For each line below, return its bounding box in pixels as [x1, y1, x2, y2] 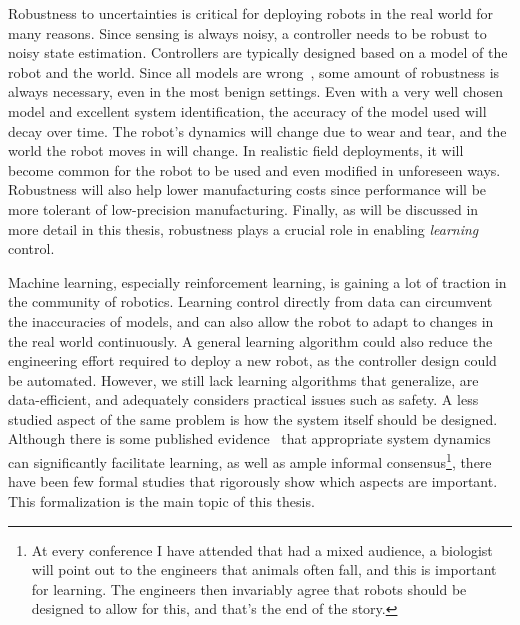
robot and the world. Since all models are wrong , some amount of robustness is [8, 61, 500, 82]
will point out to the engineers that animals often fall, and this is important [31, 559, 497, 580]
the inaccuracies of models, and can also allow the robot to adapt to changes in [8, 310, 494, 331]
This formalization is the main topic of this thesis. [8, 490, 315, 511]
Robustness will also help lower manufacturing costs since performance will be [8, 179, 487, 200]
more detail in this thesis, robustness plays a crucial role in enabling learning [8, 218, 479, 239]
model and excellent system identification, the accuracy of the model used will [8, 100, 487, 121]
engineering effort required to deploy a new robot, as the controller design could [8, 350, 497, 371]
